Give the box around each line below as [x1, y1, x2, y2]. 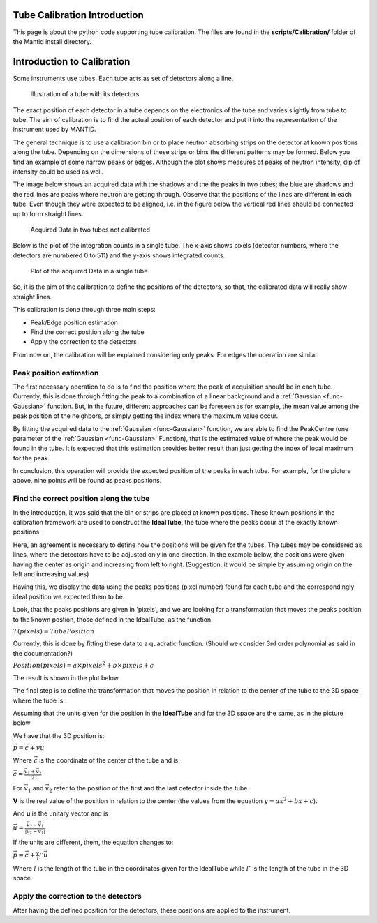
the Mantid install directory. [13, 37, 92, 45]
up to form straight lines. [13, 209, 84, 218]
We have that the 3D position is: [13, 731, 105, 740]
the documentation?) [13, 649, 73, 657]
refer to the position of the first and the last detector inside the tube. [53, 783, 250, 792]
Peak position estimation [13, 368, 99, 377]
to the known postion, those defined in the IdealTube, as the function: [13, 615, 213, 624]
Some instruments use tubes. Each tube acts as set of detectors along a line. [13, 74, 234, 82]
